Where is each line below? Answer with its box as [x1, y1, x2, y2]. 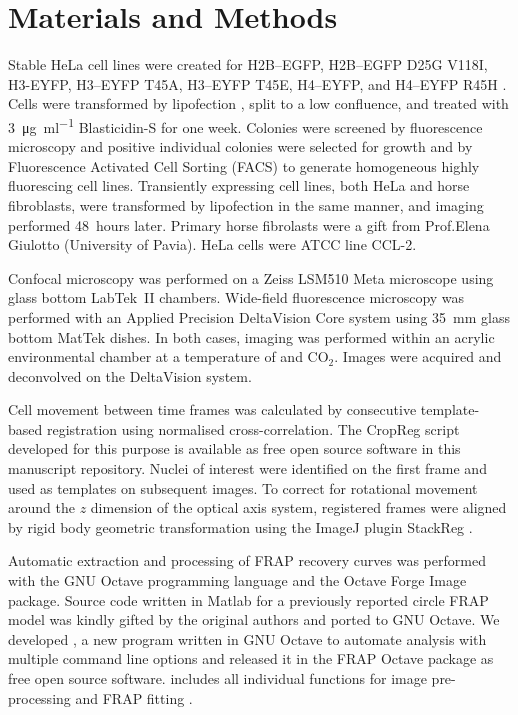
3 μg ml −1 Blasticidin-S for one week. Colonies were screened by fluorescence [8, 113, 483, 137]
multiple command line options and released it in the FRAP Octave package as [8, 648, 494, 669]
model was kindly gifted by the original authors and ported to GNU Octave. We [8, 609, 500, 630]
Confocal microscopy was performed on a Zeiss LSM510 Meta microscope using [8, 267, 494, 288]
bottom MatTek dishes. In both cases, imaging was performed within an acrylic [8, 326, 495, 347]
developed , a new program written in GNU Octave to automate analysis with [8, 628, 487, 649]
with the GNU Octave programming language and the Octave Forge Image [8, 570, 467, 591]
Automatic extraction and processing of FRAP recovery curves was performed [8, 550, 486, 571]
